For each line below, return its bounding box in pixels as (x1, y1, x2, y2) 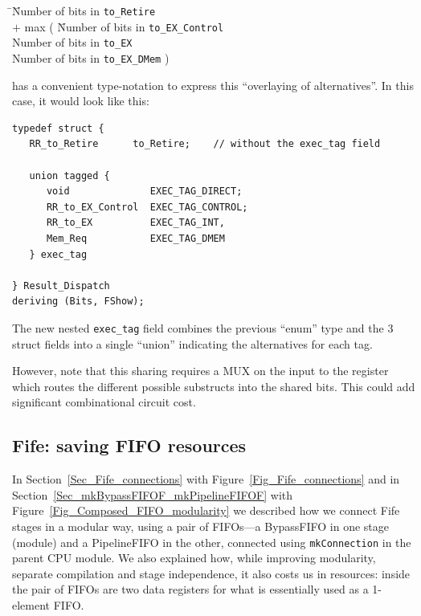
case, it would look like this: (12, 92, 149, 109)
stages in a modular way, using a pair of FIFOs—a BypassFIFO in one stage (12, 517, 390, 534)
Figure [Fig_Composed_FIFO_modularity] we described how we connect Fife (12, 502, 400, 519)
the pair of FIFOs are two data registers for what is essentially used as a (12, 581, 369, 598)
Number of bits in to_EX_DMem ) (12, 49, 170, 66)
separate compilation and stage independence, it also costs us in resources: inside (12, 565, 411, 581)
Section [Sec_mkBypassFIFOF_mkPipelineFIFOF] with (12, 486, 293, 503)
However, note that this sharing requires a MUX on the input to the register (12, 362, 389, 379)
